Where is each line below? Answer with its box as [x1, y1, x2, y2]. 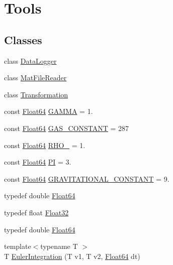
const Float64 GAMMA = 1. [4, 106, 93, 116]
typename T [40, 241, 78, 251]
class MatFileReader [4, 72, 67, 83]
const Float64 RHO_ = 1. [4, 140, 85, 150]
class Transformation [4, 89, 68, 99]
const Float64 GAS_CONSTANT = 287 [4, 122, 129, 133]
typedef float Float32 [4, 207, 69, 217]
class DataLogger [4, 55, 57, 66]
